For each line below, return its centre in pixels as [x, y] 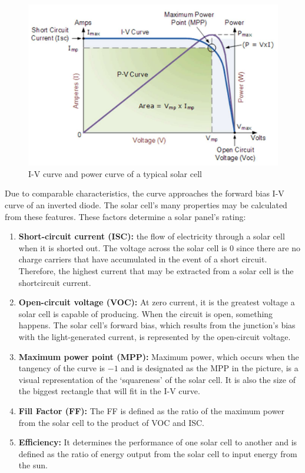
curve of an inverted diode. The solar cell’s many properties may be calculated [146, 205]
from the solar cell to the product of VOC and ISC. [111, 422]
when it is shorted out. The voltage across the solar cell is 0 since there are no [160, 247]
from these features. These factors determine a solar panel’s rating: [125, 216]
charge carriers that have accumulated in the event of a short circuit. [143, 259]
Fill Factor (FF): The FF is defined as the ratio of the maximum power [152, 410]
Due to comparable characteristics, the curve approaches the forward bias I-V [145, 193]
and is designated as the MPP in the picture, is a [210, 368]
